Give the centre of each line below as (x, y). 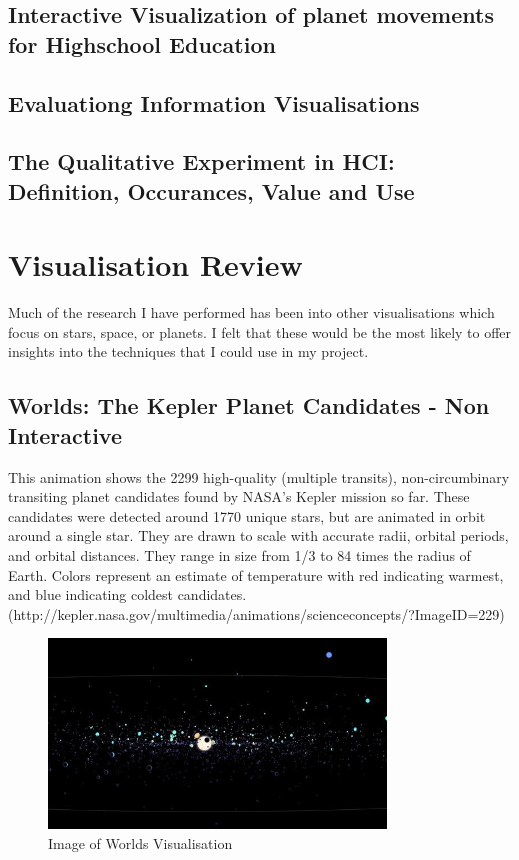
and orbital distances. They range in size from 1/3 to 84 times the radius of (239, 555)
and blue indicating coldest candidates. (127, 594)
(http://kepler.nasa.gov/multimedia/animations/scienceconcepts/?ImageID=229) (256, 613)
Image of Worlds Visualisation (140, 843)
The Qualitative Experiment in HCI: (201, 161)
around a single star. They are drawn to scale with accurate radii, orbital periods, (258, 535)
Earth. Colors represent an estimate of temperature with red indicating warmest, (256, 574)
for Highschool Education (142, 43)
